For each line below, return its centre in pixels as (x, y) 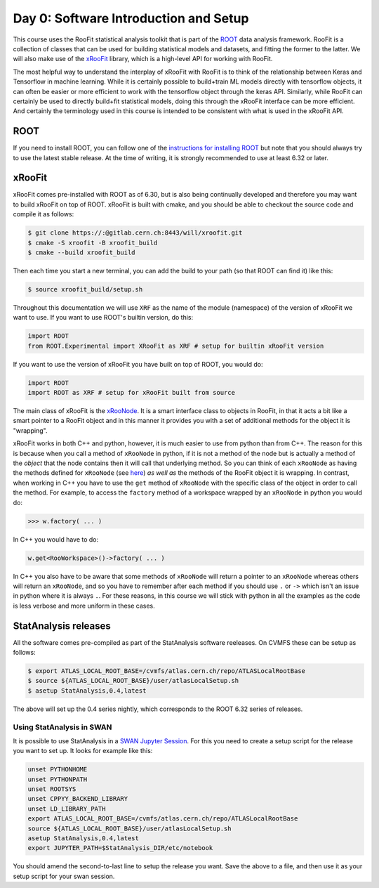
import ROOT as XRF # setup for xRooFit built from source (131, 393)
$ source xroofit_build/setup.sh (85, 289)
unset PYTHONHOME (58, 770)
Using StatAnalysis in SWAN (62, 727)
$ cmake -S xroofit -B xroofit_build (93, 243)
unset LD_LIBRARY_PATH (67, 809)
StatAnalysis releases (62, 626)
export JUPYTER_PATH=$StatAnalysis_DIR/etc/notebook (120, 848)
